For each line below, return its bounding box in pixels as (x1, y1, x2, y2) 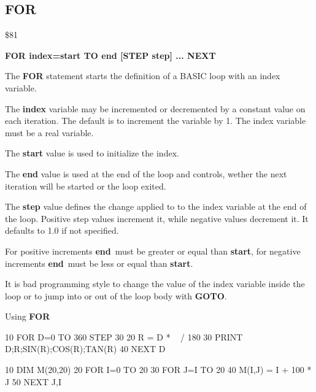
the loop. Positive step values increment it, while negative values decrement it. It (5, 212, 309, 225)
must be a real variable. (5, 126, 94, 139)
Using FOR (5, 310, 50, 323)
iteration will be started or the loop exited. (5, 179, 166, 192)
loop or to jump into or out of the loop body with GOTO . (5, 289, 227, 302)
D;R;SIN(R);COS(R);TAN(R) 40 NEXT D (5, 342, 166, 355)
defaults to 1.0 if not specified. (5, 224, 119, 237)
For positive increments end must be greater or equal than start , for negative (5, 244, 301, 257)
